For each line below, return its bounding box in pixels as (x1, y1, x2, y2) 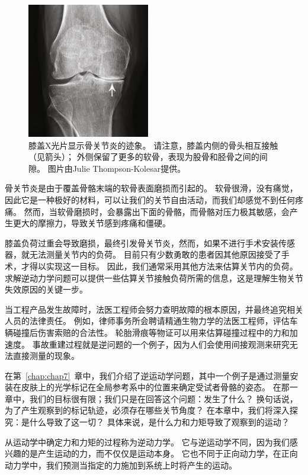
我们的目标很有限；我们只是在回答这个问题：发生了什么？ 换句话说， (29, 392, 298, 405)
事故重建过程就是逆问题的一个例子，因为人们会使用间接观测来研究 (32, 338, 290, 350)
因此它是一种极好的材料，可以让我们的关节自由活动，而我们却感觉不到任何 (5, 193, 295, 206)
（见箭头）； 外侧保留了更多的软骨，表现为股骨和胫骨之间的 (28, 150, 259, 163)
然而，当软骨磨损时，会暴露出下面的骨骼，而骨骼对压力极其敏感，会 (24, 205, 290, 217)
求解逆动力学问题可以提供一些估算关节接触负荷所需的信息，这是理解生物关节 (5, 271, 303, 284)
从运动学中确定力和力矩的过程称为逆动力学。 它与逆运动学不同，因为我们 (5, 435, 290, 448)
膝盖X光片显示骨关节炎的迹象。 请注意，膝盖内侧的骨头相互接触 (28, 139, 278, 151)
